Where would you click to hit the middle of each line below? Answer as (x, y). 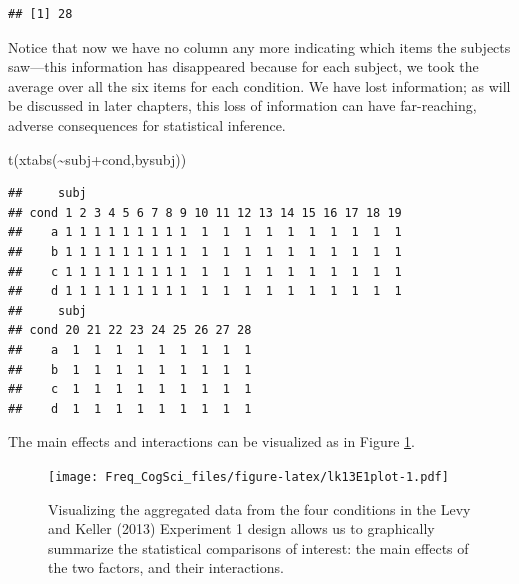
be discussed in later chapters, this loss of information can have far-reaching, (242, 105)
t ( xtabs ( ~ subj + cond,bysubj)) (97, 158)
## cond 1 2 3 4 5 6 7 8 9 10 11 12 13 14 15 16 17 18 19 (205, 212)
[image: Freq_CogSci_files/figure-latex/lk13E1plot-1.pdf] (248, 476)
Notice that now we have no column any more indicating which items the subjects (259, 46)
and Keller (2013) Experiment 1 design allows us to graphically (241, 528)
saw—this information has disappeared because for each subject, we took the (243, 66)
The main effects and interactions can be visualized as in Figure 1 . (211, 441)
